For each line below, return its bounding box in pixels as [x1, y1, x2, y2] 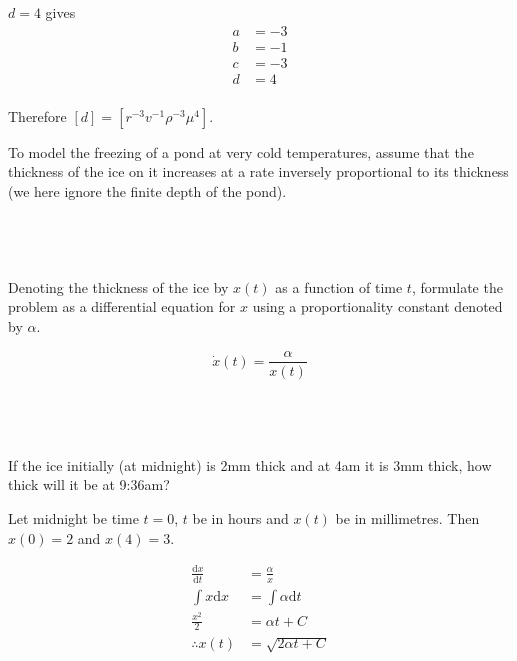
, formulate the [411, 276, 503, 297]
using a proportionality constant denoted [252, 296, 503, 317]
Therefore [8, 105, 67, 126]
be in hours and [192, 507, 289, 528]
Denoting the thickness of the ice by [8, 276, 229, 297]
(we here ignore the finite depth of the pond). [8, 180, 287, 201]
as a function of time [275, 276, 403, 297]
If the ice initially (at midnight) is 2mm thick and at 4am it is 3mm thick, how [8, 454, 492, 475]
